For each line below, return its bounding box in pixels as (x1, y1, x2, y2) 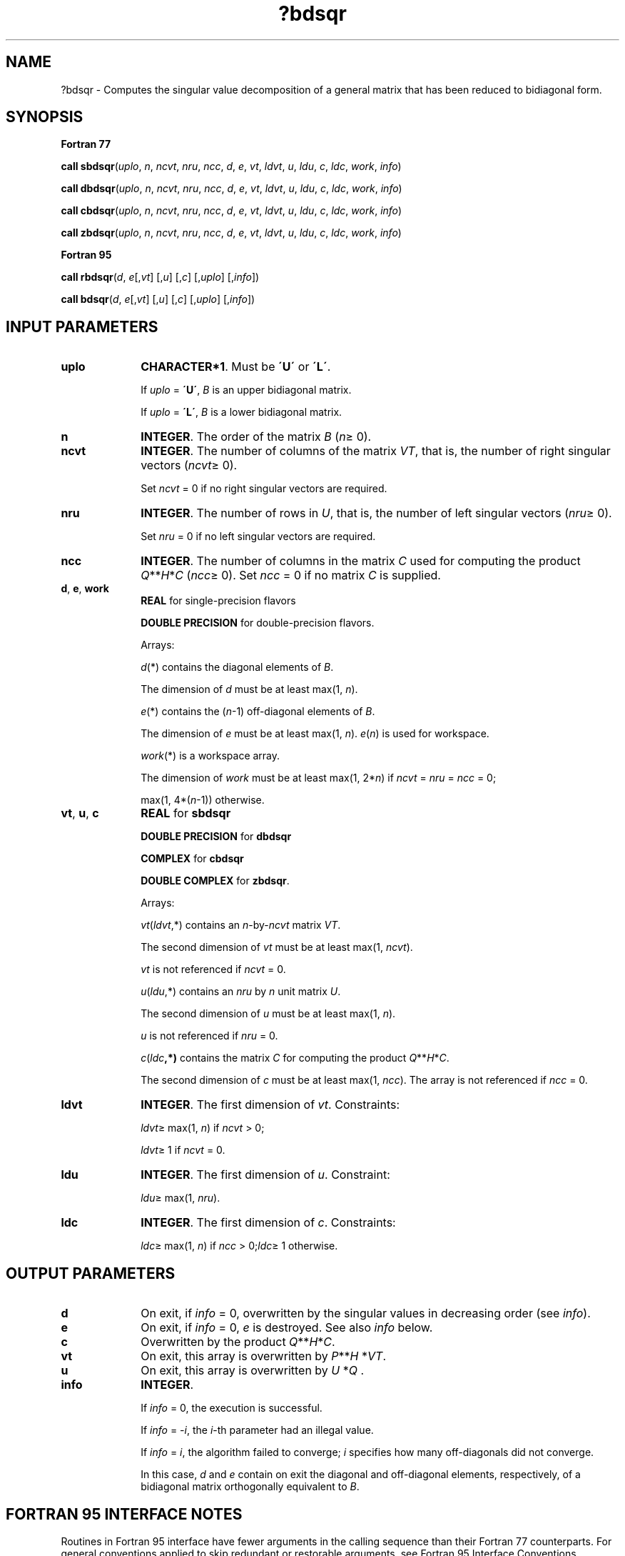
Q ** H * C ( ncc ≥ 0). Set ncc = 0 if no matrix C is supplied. (141, 568, 441, 583)
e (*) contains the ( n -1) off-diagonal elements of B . (141, 705, 375, 718)
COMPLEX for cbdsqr (141, 852, 244, 865)
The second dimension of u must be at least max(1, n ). (141, 1007, 396, 1020)
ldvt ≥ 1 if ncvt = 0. (141, 1144, 225, 1157)
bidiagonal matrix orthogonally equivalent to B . (141, 1480, 360, 1493)
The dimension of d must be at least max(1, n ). (141, 683, 358, 696)
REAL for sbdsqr (141, 806, 231, 821)
